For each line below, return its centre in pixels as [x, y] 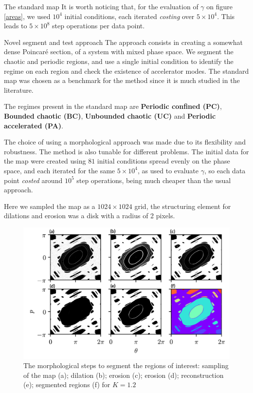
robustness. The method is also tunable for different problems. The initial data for [126, 151]
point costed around [33, 180]
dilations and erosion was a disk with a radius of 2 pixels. [90, 216]
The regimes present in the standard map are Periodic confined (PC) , [113, 106]
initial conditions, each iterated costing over [129, 16]
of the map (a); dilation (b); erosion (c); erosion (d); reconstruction [124, 375]
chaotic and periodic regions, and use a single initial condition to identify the [119, 61]
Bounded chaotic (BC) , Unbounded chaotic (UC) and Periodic [110, 115]
